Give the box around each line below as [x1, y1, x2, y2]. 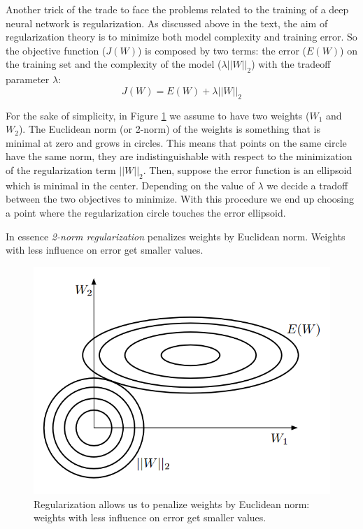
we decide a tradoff [266, 177, 348, 192]
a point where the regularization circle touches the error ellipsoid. [6, 205, 286, 219]
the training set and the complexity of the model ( [6, 57, 222, 71]
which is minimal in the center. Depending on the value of [6, 177, 255, 192]
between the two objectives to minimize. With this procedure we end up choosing [6, 191, 355, 206]
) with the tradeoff [251, 57, 331, 71]
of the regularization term [6, 162, 116, 177]
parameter [6, 72, 50, 87]
